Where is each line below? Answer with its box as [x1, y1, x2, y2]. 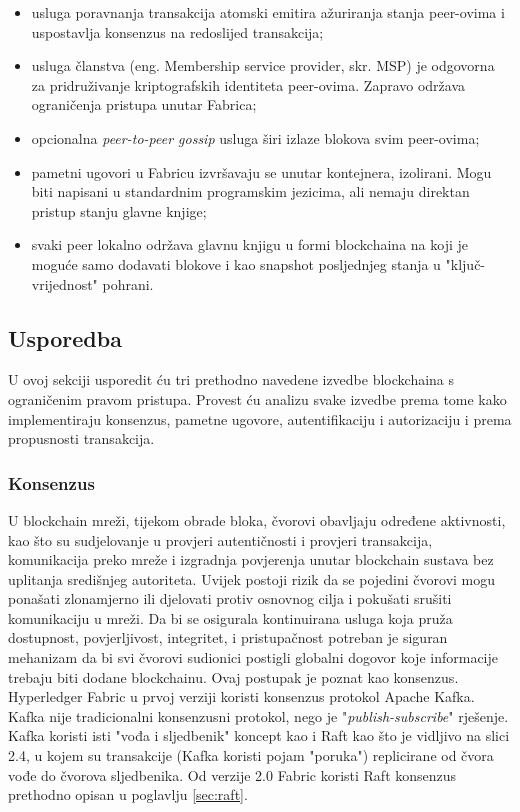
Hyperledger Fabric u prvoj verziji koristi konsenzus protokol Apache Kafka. [8, 686, 475, 707]
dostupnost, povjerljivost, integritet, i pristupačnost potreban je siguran [8, 627, 448, 648]
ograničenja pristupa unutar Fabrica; [31, 94, 257, 115]
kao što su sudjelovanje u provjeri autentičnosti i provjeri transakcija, [8, 529, 433, 550]
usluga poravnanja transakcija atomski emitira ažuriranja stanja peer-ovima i [31, 2, 505, 22]
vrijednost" [31, 273, 98, 294]
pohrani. [102, 273, 154, 294]
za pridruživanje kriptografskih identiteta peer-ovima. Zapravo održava [31, 74, 466, 95]
